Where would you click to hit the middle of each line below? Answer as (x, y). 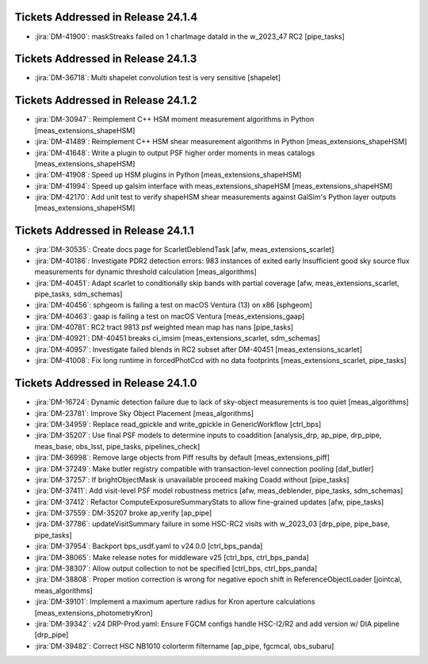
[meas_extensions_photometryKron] (94, 612)
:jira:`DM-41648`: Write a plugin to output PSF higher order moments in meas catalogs (175, 153)
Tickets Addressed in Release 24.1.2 (106, 100)
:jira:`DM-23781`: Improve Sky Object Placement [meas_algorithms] (144, 413)
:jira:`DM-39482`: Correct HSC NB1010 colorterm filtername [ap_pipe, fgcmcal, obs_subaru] (184, 646)
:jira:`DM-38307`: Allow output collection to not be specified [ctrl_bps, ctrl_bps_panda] (176, 569)
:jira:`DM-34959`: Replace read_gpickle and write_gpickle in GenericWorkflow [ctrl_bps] (178, 424)
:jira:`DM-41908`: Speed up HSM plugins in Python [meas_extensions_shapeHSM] (168, 175)
